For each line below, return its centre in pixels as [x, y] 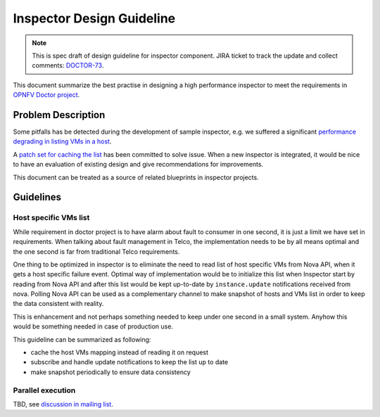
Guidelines [37, 197]
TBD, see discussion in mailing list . [63, 404]
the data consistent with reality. [58, 304]
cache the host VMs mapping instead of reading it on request [120, 352]
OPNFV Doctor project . [46, 95]
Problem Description [59, 115]
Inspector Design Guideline [94, 18]
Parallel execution [44, 390]
